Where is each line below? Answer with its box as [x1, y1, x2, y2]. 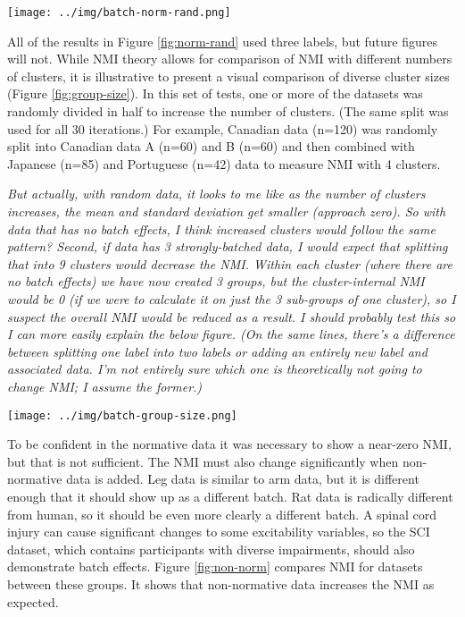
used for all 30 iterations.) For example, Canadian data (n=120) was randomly [7, 119, 438, 138]
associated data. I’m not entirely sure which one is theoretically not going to [7, 359, 422, 378]
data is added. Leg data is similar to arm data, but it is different [66, 469, 419, 488]
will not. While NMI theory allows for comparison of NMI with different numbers [7, 49, 453, 68]
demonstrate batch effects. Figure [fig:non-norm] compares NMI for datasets [7, 557, 423, 576]
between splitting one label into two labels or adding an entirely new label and [7, 342, 428, 360]
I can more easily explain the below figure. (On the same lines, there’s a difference [7, 325, 455, 343]
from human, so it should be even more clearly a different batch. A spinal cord [7, 504, 437, 523]
